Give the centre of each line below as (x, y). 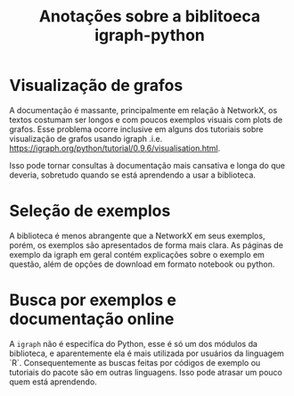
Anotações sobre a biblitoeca (150, 16)
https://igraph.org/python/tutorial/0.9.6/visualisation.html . (115, 148)
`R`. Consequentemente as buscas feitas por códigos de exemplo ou (135, 362)
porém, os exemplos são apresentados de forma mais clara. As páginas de (146, 245)
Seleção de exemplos (90, 211)
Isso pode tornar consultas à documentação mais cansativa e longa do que (147, 165)
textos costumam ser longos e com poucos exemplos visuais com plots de (146, 120)
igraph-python (150, 35)
